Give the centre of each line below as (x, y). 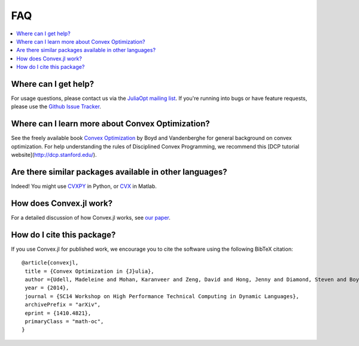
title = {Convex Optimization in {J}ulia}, (90, 271)
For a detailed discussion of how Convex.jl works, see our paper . (91, 217)
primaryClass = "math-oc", (64, 321)
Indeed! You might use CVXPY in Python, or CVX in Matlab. (84, 186)
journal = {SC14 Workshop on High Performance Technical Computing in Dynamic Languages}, (162, 296)
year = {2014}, (47, 288)
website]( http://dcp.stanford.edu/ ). (54, 155)
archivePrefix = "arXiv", (63, 305)
